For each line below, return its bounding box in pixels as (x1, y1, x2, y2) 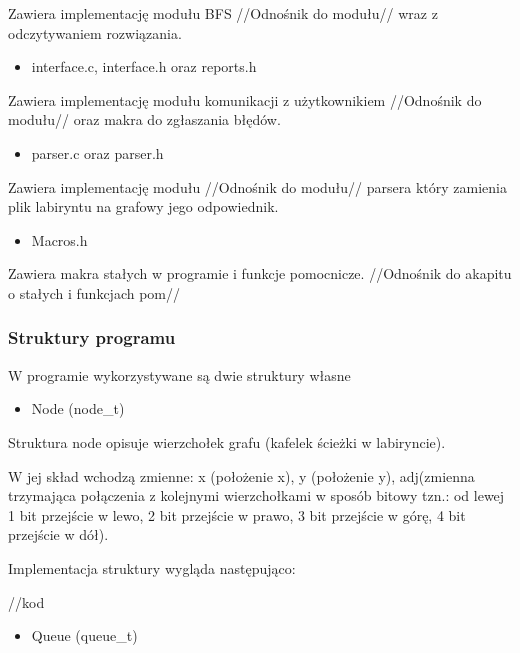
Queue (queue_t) (31, 625, 138, 646)
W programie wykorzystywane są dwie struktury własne (8, 364, 351, 385)
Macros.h (31, 229, 88, 250)
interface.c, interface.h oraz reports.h (31, 56, 257, 77)
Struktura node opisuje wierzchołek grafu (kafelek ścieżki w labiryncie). (8, 431, 446, 452)
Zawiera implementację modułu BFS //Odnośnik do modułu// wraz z (8, 3, 438, 23)
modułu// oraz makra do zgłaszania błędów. (8, 109, 281, 130)
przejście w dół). (8, 524, 109, 545)
